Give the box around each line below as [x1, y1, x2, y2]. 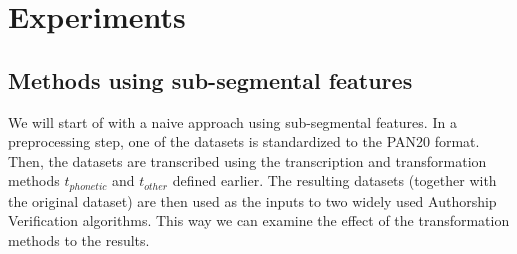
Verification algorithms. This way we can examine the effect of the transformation [8, 210, 510, 231]
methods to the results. [8, 230, 150, 250]
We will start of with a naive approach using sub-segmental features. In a [8, 111, 457, 132]
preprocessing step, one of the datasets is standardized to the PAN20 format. [8, 131, 480, 152]
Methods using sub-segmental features [8, 64, 413, 95]
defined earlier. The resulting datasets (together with [172, 170, 497, 191]
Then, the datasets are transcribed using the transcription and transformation [8, 150, 487, 171]
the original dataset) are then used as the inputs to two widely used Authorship [8, 190, 497, 211]
